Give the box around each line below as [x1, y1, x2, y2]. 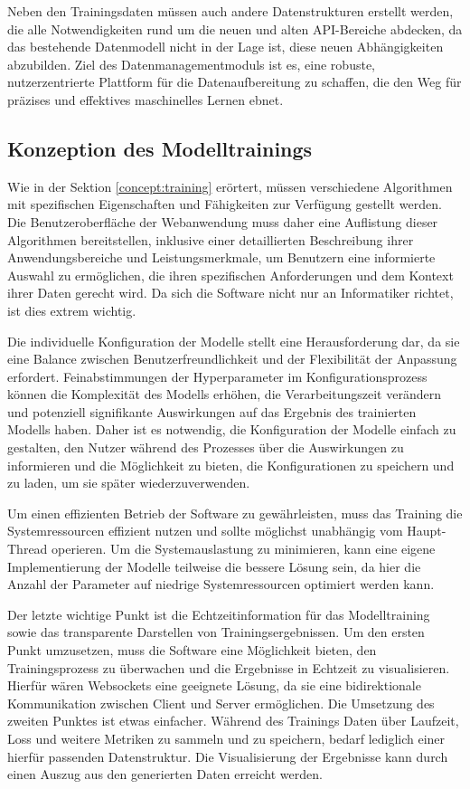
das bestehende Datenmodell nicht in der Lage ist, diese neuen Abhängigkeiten [7, 37, 444, 56]
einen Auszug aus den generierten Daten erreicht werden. [7, 765, 323, 784]
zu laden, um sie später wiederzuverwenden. [7, 473, 250, 492]
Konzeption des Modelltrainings [7, 134, 313, 162]
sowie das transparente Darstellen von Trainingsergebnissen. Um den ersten [7, 623, 425, 642]
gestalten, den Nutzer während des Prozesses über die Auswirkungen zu [7, 438, 404, 457]
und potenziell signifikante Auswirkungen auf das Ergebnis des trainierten [7, 402, 417, 421]
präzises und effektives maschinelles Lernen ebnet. [7, 90, 284, 109]
